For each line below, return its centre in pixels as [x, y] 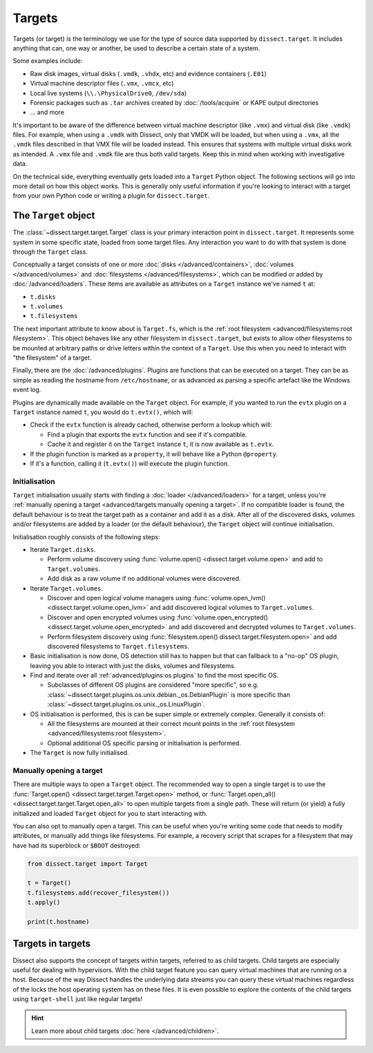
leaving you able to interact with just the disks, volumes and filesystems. [133, 665]
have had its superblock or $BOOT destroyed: [77, 845]
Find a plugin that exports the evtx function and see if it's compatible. [147, 434]
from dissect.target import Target [87, 864]
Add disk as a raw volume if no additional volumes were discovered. [144, 579]
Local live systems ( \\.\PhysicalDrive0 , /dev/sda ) [108, 93]
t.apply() [44, 903]
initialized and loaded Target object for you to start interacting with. [110, 813]
